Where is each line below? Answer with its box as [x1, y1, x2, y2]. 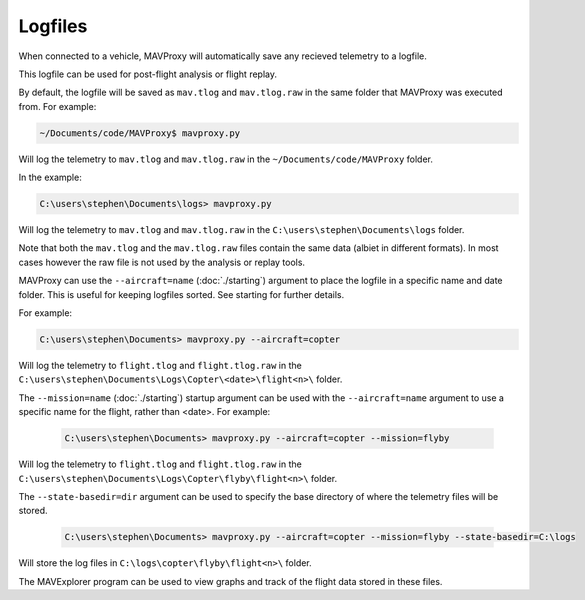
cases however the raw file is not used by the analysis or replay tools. [18, 256, 305, 268]
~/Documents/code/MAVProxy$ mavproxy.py [39, 127, 240, 139]
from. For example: [18, 100, 97, 112]
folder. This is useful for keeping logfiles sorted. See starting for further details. [18, 288, 345, 300]
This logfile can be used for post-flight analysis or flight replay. [18, 68, 277, 80]
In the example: [18, 171, 82, 184]
